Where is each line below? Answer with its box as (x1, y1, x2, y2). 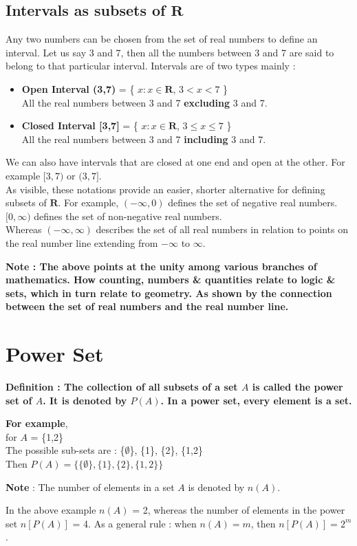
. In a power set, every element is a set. (160, 393, 352, 407)
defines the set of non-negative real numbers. (34, 208, 222, 223)
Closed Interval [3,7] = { (21, 118, 138, 133)
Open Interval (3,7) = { (21, 81, 135, 96)
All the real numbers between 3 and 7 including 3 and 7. (21, 131, 266, 146)
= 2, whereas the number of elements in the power (132, 503, 345, 517)
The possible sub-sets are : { (6, 443, 125, 457)
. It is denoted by (43, 393, 127, 407)
